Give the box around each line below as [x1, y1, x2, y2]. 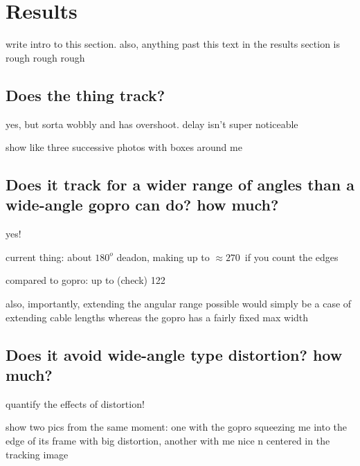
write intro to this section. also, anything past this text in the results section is [6, 37, 341, 51]
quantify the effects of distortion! [6, 396, 145, 411]
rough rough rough [6, 50, 85, 64]
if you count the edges [244, 249, 339, 264]
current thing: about [6, 249, 92, 264]
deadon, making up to [116, 249, 210, 264]
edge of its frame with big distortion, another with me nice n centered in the [6, 433, 330, 448]
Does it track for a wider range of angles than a [6, 174, 354, 195]
